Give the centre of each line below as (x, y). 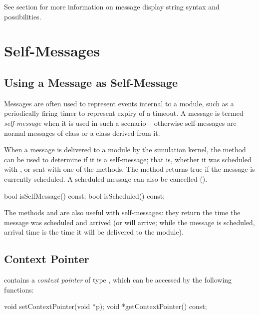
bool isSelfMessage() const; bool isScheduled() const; (85, 195)
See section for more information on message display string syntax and (112, 6)
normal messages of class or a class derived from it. (82, 133)
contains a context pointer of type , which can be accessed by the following (118, 280)
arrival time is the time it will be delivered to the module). (94, 232)
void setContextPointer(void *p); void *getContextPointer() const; (106, 306)
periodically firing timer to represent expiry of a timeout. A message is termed (124, 113)
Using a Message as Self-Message (91, 82)
